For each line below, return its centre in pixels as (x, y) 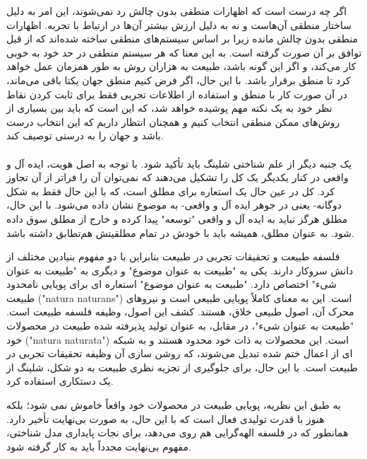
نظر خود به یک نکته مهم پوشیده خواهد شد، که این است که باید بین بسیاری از (169, 108)
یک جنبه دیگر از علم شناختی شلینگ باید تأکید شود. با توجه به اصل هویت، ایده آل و (179, 163)
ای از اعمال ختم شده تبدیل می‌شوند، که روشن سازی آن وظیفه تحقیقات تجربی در (180, 353)
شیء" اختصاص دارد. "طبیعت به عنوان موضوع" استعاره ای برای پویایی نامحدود (172, 284)
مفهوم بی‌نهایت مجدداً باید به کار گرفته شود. (99, 446)
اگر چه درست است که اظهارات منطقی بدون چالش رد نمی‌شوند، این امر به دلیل (177, 11)
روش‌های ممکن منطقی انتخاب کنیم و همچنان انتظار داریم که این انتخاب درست (173, 121)
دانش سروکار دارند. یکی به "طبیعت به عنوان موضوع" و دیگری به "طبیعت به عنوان (180, 270)
